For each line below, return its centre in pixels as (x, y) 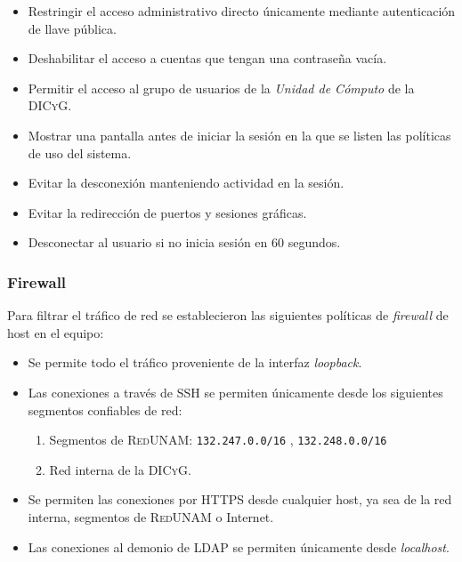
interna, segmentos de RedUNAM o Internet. (151, 516)
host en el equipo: (56, 332)
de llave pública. (72, 28)
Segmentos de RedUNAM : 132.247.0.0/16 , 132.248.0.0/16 (218, 440)
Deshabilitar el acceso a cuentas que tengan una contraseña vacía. (207, 58)
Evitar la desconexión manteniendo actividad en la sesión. (186, 183)
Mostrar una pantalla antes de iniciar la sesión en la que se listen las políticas (239, 135)
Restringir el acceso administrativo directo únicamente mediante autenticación (242, 11)
